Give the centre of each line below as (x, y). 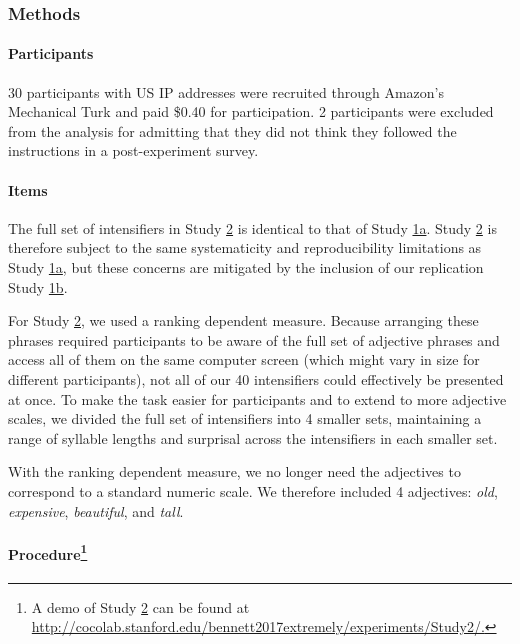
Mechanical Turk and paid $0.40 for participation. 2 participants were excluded (251, 111)
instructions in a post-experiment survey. (133, 150)
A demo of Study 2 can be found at (140, 606)
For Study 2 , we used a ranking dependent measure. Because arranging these (243, 320)
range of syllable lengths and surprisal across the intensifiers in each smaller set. (253, 437)
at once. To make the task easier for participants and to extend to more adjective (257, 398)
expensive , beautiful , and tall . (96, 510)
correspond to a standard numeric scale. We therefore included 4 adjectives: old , (253, 490)
